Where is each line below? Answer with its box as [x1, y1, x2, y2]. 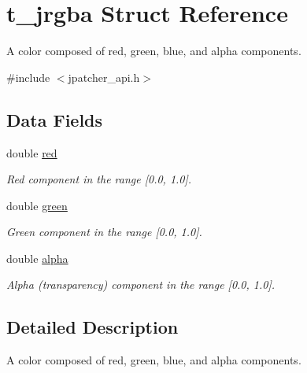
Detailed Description [6, 315, 179, 339]
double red [6, 144, 57, 161]
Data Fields [6, 107, 103, 131]
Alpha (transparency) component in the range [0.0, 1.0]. [6, 276, 276, 293]
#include [6, 68, 50, 85]
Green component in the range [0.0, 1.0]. [6, 223, 202, 240]
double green [6, 197, 68, 213]
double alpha [6, 249, 68, 266]
